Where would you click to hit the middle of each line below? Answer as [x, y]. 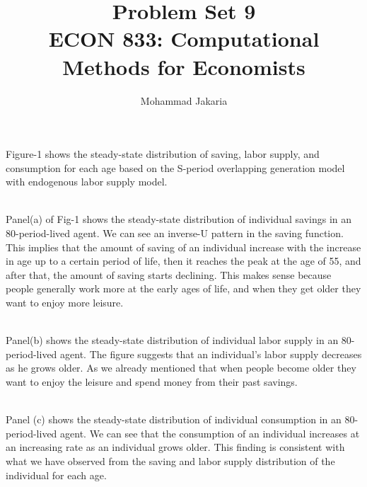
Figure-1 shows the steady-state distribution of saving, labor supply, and [163, 154]
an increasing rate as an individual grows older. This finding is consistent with [175, 447]
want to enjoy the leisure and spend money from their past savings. [152, 382]
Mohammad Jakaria [184, 100]
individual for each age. [56, 475]
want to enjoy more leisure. [65, 303]
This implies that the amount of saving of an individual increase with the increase [183, 247]
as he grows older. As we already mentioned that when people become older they [181, 368]
